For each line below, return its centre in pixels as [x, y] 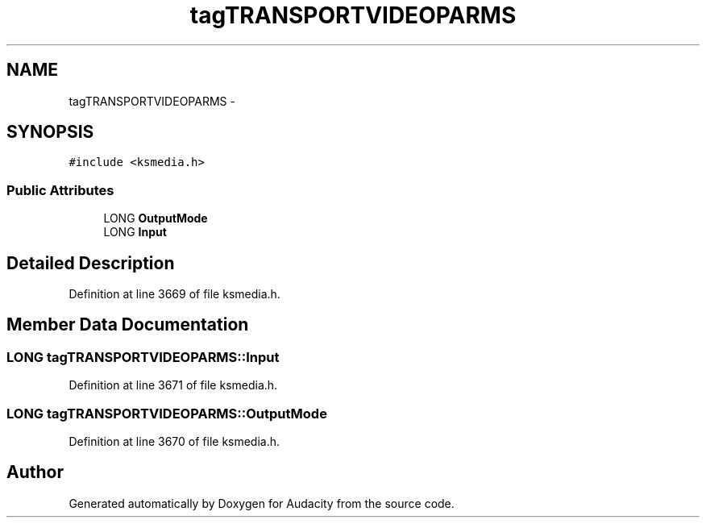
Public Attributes [60, 190]
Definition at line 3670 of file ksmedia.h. [174, 441]
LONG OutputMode [156, 218]
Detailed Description [91, 263]
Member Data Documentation [128, 325]
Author [35, 472]
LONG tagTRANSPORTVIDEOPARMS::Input [143, 357]
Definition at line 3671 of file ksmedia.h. [173, 385]
